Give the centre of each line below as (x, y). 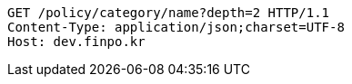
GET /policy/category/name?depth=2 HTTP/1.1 (169, 13)
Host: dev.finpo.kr (76, 42)
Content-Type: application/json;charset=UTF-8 (176, 27)
